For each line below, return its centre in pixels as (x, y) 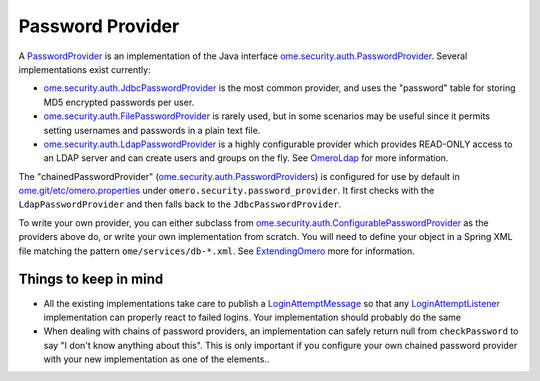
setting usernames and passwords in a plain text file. (152, 130)
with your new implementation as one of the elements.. (156, 359)
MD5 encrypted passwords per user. (119, 102)
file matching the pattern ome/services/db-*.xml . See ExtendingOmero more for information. (216, 251)
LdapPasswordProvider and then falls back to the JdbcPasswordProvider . (180, 204)
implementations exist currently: (84, 69)
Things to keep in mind (91, 279)
